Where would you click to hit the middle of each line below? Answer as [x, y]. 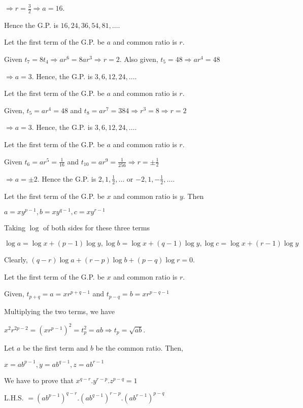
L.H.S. [14, 397]
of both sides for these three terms [97, 228]
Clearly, [16, 259]
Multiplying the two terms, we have [59, 311]
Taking [15, 228]
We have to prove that [39, 380]
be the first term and [56, 347]
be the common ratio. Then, [139, 347]
